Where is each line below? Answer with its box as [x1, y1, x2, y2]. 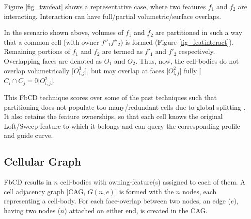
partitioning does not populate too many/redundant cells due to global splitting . [4, 101, 246, 112]
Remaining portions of [4, 46, 70, 56]
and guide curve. [4, 130, 53, 140]
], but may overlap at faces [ [85, 65, 169, 75]
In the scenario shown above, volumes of [4, 27, 124, 37]
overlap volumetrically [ [4, 65, 74, 75]
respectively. [179, 46, 215, 56]
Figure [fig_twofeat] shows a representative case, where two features [4, 1, 206, 11]
